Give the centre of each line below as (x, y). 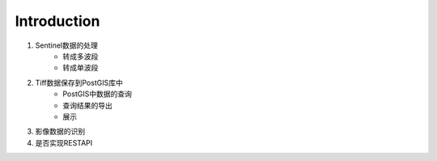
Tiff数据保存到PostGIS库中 (79, 83)
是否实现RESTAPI (64, 142)
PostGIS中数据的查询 (98, 94)
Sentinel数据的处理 (67, 45)
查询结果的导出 (87, 105)
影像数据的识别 (60, 131)
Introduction (57, 21)
